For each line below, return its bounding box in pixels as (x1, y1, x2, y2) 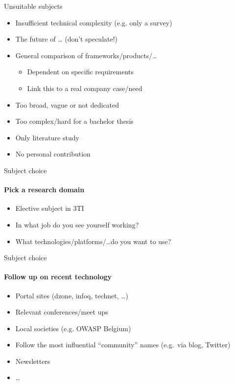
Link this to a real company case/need (27, 83, 142, 93)
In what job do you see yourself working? (15, 219, 139, 229)
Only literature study (15, 132, 79, 142)
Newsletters (15, 356, 50, 366)
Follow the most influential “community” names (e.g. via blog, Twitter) (15, 339, 231, 350)
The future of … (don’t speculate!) (15, 34, 118, 44)
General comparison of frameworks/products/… (15, 50, 157, 60)
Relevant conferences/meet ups (15, 307, 108, 317)
